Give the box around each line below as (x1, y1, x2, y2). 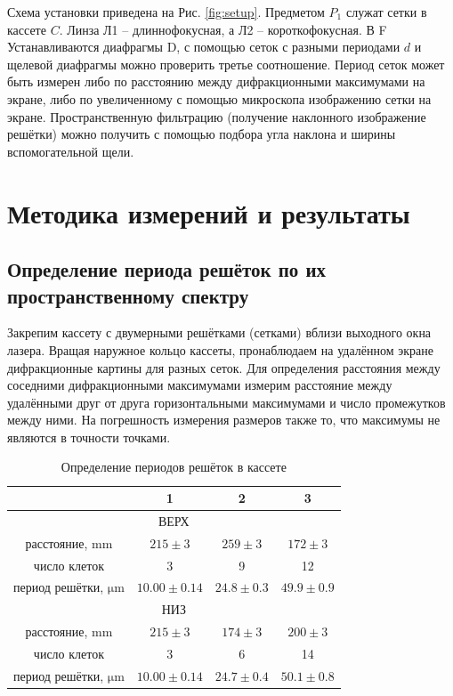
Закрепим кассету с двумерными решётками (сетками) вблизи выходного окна (7, 323, 432, 342)
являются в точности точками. (7, 427, 171, 446)
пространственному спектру (7, 281, 249, 309)
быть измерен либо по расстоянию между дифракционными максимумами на (7, 72, 425, 91)
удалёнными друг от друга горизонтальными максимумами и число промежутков (7, 393, 446, 411)
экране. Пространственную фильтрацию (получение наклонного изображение (7, 107, 426, 125)
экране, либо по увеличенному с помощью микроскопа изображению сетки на (7, 89, 432, 108)
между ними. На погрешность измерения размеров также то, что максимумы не (7, 410, 441, 429)
